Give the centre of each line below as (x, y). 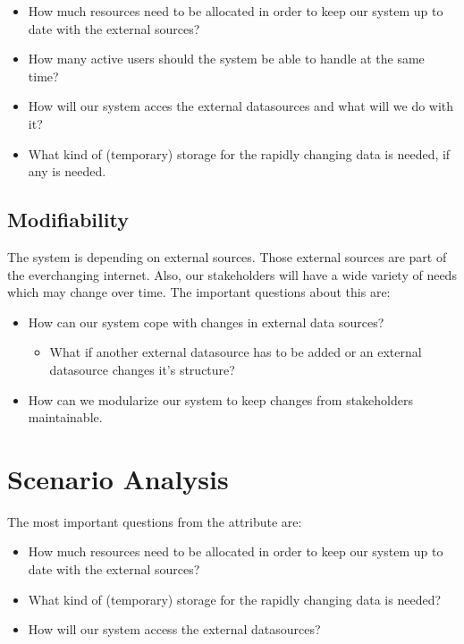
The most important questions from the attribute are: (155, 521)
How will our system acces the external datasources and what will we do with (241, 106)
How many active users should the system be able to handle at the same (226, 59)
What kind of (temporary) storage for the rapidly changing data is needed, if (239, 153)
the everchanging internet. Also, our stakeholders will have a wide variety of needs (232, 274)
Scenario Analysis (118, 478)
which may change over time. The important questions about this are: (199, 292)
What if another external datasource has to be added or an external (236, 352)
